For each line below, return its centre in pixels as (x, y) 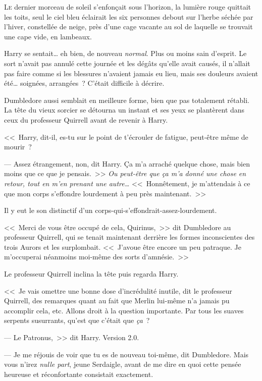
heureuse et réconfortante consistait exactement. (79, 374)
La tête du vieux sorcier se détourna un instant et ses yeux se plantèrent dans (124, 110)
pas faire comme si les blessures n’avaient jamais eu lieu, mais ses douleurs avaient (131, 73)
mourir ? (18, 147)
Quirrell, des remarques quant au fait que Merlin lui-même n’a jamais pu (117, 301)
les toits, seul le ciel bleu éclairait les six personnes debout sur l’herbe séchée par (129, 16)
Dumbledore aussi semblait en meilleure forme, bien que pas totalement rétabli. (127, 100)
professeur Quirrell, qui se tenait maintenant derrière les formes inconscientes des (129, 237)
